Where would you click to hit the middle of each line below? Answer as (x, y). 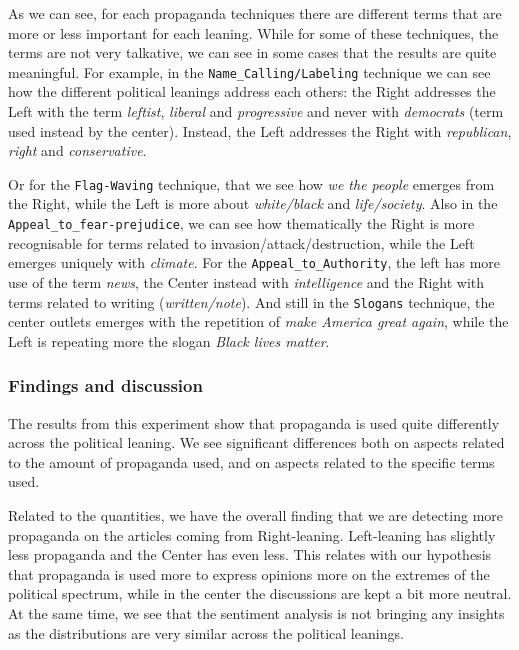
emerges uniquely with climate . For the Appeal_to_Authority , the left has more (254, 262)
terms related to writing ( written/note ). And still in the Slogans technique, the (251, 301)
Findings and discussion (105, 385)
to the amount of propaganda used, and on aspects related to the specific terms (251, 461)
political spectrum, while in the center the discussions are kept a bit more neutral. (260, 593)
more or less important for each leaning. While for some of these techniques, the (253, 32)
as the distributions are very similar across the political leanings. (206, 632)
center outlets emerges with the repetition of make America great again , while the (258, 321)
